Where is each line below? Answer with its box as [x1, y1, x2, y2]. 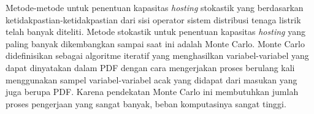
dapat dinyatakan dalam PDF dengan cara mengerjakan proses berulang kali [6, 61, 295, 74]
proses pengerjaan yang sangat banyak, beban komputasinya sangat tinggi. [6, 97, 286, 110]
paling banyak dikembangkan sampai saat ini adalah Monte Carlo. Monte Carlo [6, 37, 305, 50]
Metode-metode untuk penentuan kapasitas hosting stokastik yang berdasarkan [6, 1, 304, 13]
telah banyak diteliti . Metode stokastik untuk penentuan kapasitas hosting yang [6, 25, 305, 38]
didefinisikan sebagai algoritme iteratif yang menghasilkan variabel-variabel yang [6, 49, 309, 62]
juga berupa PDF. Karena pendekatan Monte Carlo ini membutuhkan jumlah [6, 85, 299, 98]
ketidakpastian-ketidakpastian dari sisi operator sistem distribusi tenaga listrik [6, 13, 301, 26]
